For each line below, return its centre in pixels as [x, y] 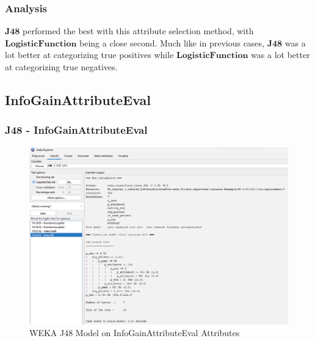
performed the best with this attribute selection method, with [138, 31]
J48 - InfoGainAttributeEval [76, 130]
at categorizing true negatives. [61, 67]
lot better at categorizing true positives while [89, 55]
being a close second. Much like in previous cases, [172, 42]
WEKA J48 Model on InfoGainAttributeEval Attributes [135, 333]
